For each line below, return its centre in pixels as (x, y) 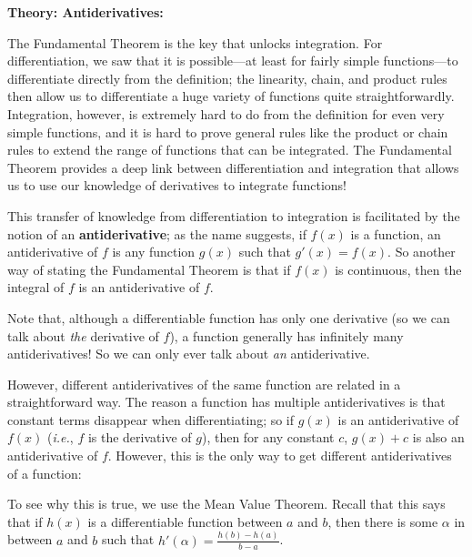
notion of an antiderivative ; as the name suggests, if (157, 233)
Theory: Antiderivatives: (85, 12)
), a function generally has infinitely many (286, 335)
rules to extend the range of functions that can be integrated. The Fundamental (230, 150)
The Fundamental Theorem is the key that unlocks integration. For (195, 42)
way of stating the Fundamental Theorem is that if (149, 269)
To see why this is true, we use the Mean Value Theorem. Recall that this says (226, 504)
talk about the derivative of (83, 335)
